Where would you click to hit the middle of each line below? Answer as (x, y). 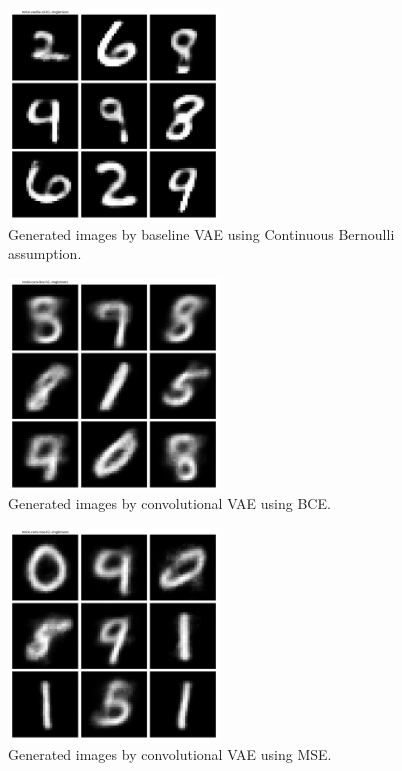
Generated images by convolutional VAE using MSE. (170, 753)
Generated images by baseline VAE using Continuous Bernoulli (201, 233)
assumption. (45, 253)
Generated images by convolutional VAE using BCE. (169, 503)
